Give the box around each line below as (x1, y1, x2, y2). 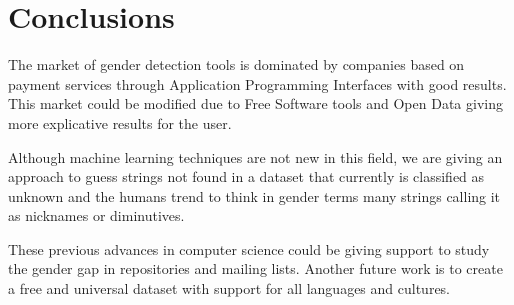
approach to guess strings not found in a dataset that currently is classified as (8, 166, 485, 187)
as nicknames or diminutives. (8, 205, 185, 226)
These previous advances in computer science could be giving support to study (8, 238, 490, 259)
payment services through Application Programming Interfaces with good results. (8, 73, 507, 94)
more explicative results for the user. (8, 112, 232, 133)
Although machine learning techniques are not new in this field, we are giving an (8, 146, 503, 167)
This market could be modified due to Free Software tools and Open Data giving (8, 93, 503, 114)
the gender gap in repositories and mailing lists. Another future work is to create (8, 258, 503, 279)
